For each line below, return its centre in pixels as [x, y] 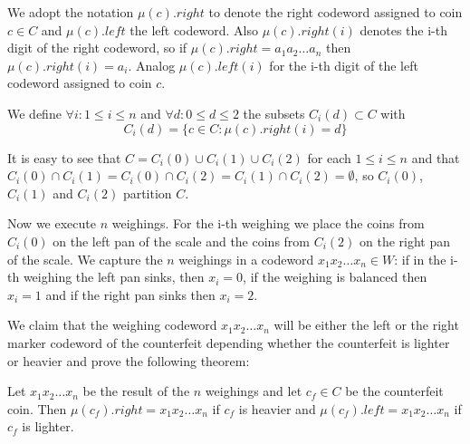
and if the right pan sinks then [130, 294]
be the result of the [136, 391]
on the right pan [404, 241]
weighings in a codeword [246, 259]
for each [329, 157]
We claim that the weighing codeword [112, 325]
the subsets [274, 113]
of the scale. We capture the [85, 259]
